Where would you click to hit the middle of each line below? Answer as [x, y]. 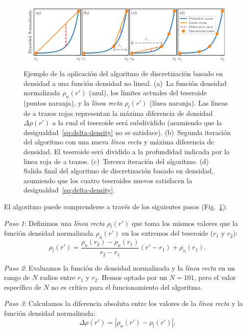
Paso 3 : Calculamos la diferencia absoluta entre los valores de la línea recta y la [123, 303]
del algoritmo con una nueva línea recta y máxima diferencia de [119, 142]
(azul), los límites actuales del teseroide [148, 93]
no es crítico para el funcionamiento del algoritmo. [127, 287]
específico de [23, 287]
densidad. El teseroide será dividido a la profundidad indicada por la [127, 152]
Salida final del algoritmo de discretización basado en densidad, [119, 171]
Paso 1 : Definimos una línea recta [54, 223]
